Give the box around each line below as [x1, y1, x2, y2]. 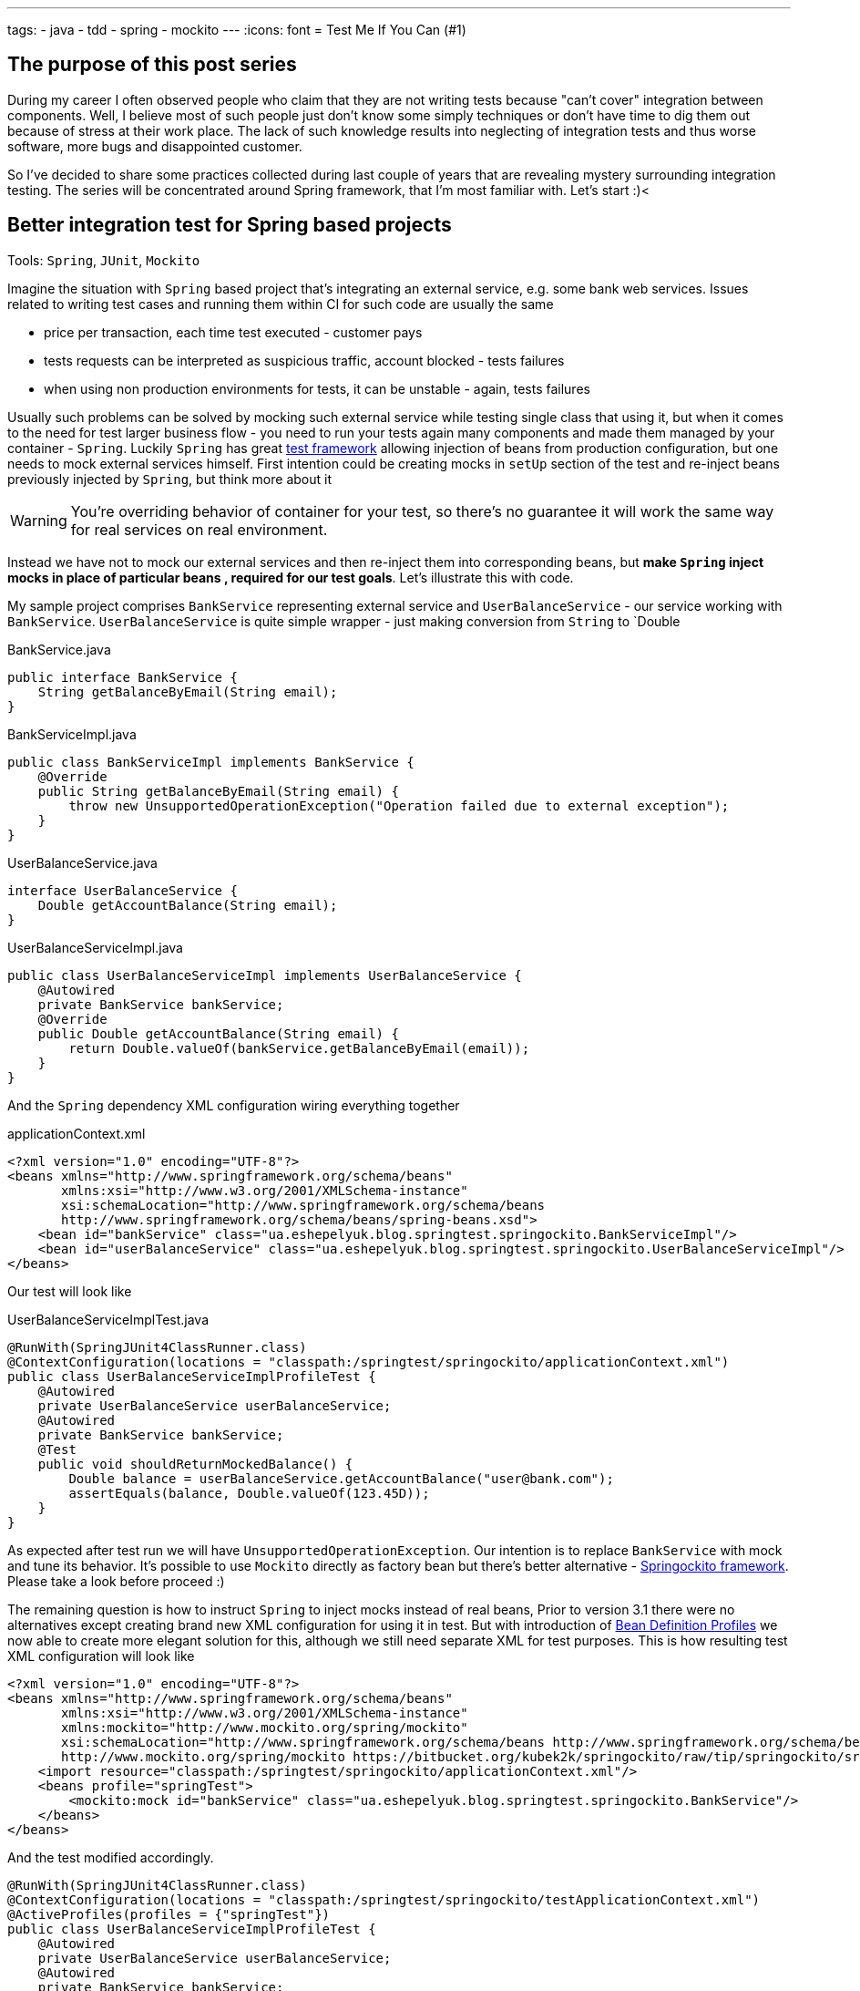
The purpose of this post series [7, 53, 297, 77]
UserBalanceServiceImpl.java [7, 939, 183, 955]
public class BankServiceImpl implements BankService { [7, 754, 415, 769]
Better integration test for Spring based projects [7, 213, 452, 237]
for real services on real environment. [70, 520, 328, 539]
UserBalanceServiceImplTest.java [7, 1311, 210, 1327]
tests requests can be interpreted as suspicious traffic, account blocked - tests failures [44, 352, 565, 368]
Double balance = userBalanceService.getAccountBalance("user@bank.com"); [68, 1470, 614, 1486]
